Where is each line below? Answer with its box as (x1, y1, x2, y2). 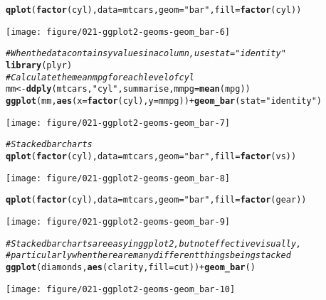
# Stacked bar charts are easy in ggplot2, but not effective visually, (6, 238, 302, 249)
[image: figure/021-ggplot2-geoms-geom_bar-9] (6, 216, 230, 227)
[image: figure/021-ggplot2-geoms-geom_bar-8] (6, 173, 230, 183)
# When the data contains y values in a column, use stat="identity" (6, 48, 286, 59)
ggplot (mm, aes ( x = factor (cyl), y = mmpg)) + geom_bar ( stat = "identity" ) (6, 95, 322, 106)
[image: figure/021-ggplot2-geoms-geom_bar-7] (6, 117, 230, 128)
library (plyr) (6, 60, 73, 70)
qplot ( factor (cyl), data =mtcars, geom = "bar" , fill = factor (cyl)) (6, 5, 302, 15)
